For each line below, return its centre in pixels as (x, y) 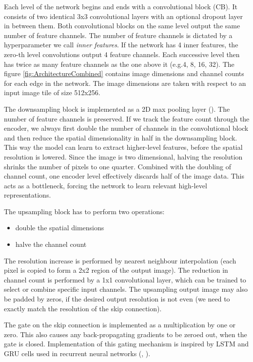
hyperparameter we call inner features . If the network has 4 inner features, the (121, 45)
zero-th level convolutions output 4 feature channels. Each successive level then (122, 54)
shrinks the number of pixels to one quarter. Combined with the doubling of (117, 166)
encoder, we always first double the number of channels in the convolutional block (126, 128)
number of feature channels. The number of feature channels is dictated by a (118, 35)
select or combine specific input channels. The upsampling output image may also (126, 289)
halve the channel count (51, 244)
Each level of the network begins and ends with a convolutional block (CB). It (121, 6)
